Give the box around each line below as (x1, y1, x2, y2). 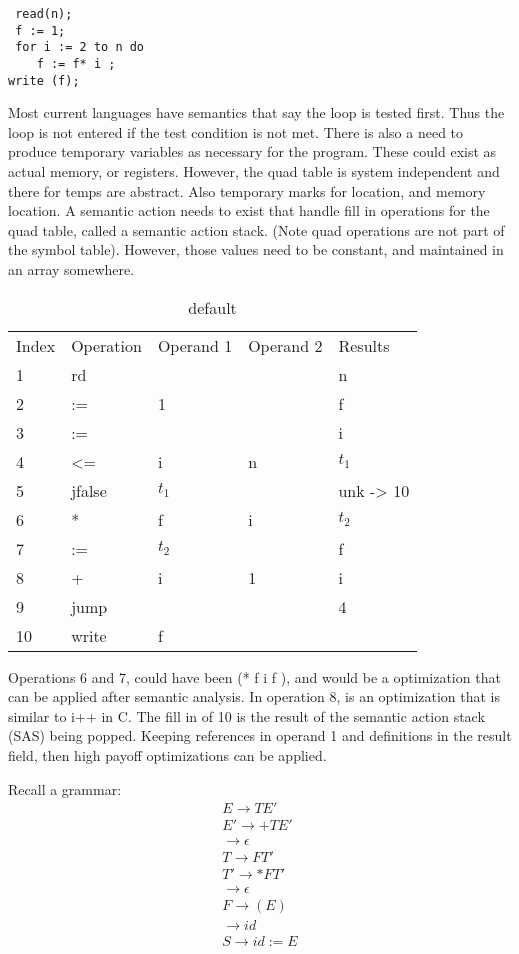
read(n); (15, 7, 73, 21)
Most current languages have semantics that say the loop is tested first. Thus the (8, 102, 505, 123)
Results (338, 333, 390, 357)
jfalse (71, 478, 107, 502)
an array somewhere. (8, 259, 135, 280)
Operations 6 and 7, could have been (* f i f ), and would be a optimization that (8, 666, 501, 687)
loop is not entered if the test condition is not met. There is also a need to (8, 121, 464, 142)
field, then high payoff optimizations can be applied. (8, 745, 327, 765)
